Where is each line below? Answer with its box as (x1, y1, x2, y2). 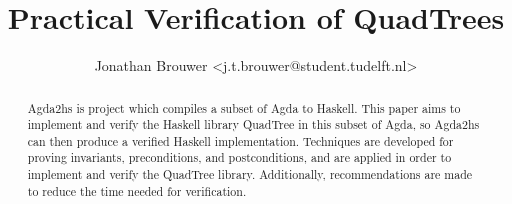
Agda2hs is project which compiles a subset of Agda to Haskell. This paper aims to (27, 99, 461, 116)
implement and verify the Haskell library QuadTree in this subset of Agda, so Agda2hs (27, 116, 480, 133)
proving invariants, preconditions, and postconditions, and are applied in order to (27, 149, 452, 166)
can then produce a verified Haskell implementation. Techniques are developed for (27, 132, 454, 149)
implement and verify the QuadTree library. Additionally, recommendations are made (27, 166, 473, 183)
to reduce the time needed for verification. (27, 182, 247, 199)
